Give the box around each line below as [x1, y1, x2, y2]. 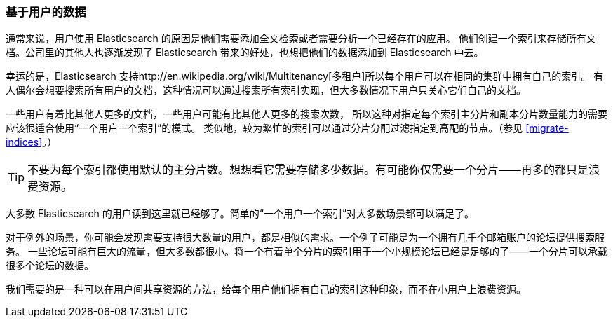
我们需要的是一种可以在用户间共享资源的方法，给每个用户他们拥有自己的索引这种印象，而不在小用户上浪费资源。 [6, 283, 526, 296]
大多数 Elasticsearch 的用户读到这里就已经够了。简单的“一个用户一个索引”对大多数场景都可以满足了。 [6, 207, 475, 220]
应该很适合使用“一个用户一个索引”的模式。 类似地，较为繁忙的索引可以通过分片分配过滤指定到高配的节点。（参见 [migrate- [6, 122, 569, 135]
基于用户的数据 [6, 5, 86, 19]
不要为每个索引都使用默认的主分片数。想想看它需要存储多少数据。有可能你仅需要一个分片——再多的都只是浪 [27, 163, 600, 177]
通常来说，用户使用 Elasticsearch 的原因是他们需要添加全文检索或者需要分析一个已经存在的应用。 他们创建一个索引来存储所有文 [6, 32, 596, 45]
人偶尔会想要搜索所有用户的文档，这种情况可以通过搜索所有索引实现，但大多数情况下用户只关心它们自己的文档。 [6, 84, 526, 97]
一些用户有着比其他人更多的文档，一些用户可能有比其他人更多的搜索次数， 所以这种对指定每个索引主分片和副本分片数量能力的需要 [6, 108, 607, 121]
